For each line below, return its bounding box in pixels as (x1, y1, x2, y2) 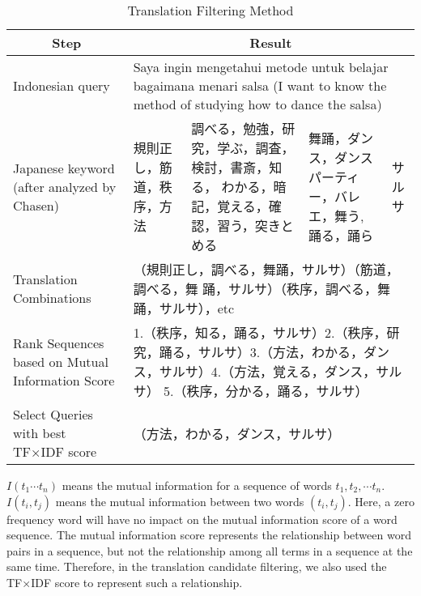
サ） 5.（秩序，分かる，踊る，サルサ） (133, 381, 368, 400)
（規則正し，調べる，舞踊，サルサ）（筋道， (133, 260, 399, 279)
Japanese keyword (13, 158, 115, 177)
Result (249, 33, 292, 52)
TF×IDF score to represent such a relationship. (6, 573, 243, 590)
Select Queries (13, 405, 93, 424)
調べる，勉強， (191, 119, 283, 138)
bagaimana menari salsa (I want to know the (133, 76, 387, 95)
